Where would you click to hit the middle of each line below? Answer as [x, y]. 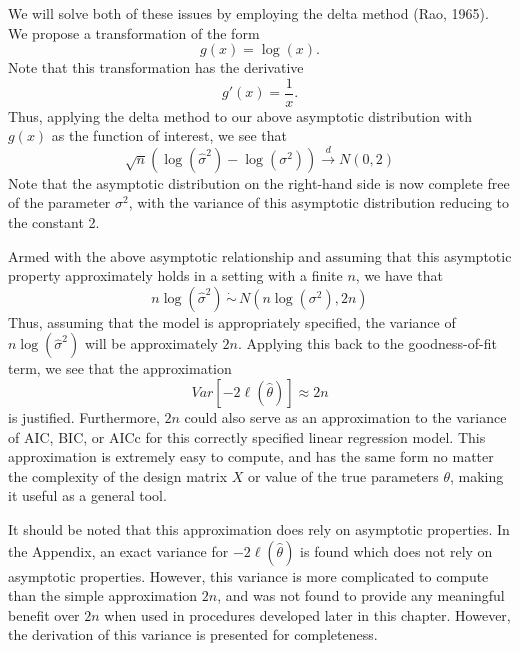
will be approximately [151, 343]
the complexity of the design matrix [118, 475]
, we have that [399, 275]
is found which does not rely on [396, 550]
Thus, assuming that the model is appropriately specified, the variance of [232, 321]
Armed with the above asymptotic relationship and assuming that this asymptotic [260, 255]
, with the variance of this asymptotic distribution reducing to [319, 202]
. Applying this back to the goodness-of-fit [367, 343]
